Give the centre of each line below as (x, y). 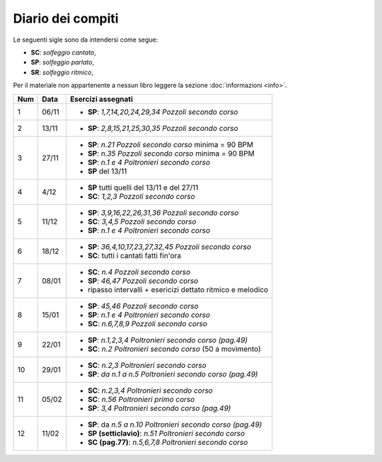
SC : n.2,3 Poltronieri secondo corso (147, 365)
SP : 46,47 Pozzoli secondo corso (143, 281)
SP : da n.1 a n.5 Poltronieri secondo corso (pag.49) (173, 374)
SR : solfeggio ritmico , (62, 72)
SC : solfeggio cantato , (64, 52)
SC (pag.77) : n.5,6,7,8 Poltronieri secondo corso (168, 442)
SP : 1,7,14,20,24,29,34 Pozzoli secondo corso (163, 112)
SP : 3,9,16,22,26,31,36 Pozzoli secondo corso (163, 212)
